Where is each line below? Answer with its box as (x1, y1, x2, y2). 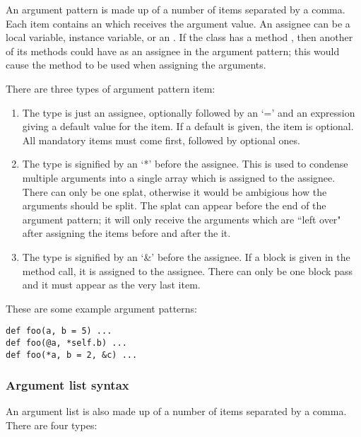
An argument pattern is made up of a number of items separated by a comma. (6, 2, 345, 16)
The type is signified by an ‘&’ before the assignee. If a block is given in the (22, 249, 350, 264)
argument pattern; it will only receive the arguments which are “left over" (22, 211, 341, 226)
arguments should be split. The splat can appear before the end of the (22, 198, 326, 213)
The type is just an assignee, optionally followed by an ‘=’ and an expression (22, 105, 355, 120)
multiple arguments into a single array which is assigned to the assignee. (22, 170, 336, 185)
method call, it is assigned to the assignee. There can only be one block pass (22, 263, 353, 278)
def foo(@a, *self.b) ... (6, 337, 127, 348)
